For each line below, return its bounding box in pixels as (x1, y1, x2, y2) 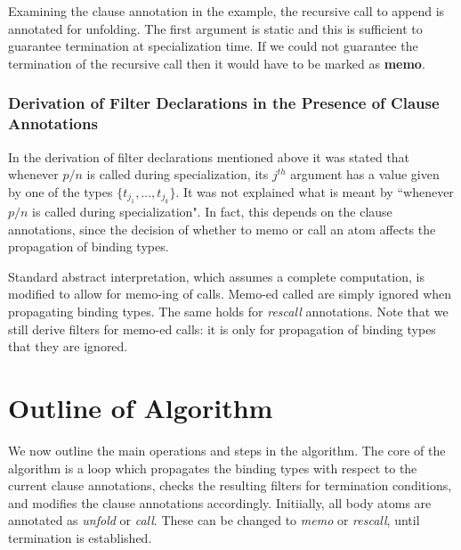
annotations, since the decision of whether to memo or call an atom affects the (8, 219, 436, 238)
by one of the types (8, 182, 113, 201)
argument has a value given (290, 165, 440, 184)
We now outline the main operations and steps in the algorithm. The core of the (8, 440, 446, 459)
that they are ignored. (8, 337, 128, 356)
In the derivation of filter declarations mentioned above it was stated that (8, 147, 410, 166)
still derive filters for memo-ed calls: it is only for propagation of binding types (8, 319, 436, 338)
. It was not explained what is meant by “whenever (175, 182, 454, 201)
